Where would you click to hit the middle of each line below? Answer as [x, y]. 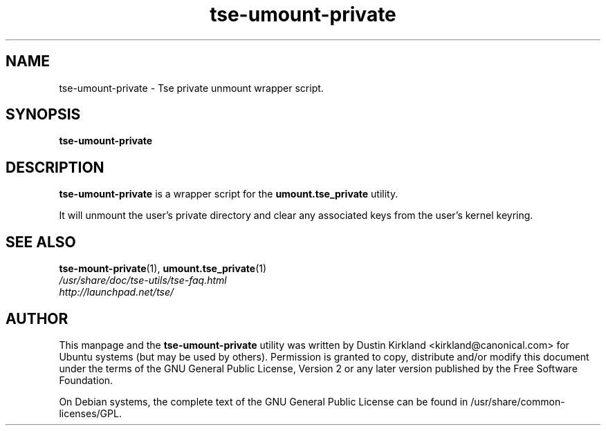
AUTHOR [37, 318]
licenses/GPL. [90, 413]
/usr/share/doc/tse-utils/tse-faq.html [143, 280]
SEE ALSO [41, 242]
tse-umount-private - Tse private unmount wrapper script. [191, 88]
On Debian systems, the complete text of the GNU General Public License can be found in [264, 401]
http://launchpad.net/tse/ [117, 292]
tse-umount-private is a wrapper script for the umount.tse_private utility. [229, 194]
